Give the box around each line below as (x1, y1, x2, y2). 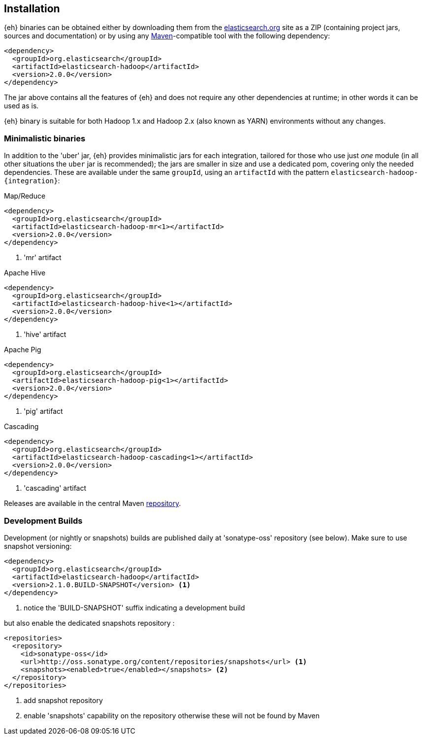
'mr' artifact (24, 253, 62, 262)
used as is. (4, 101, 39, 110)
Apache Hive (4, 269, 46, 277)
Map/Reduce (4, 192, 46, 201)
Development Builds (4, 515, 83, 526)
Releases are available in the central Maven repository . (4, 499, 181, 508)
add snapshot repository (24, 696, 103, 705)
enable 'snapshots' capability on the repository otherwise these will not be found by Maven (24, 711, 320, 720)
